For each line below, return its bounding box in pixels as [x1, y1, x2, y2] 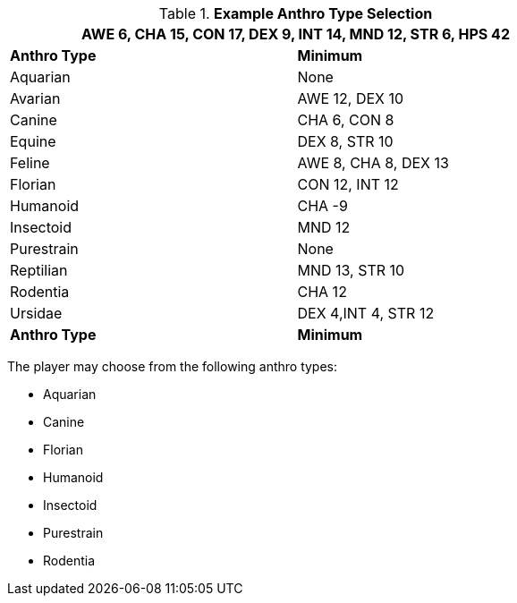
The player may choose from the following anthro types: [7, 359, 338, 374]
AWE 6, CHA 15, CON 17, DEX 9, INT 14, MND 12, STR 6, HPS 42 [81, 25, 510, 43]
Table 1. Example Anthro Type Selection [158, 4, 433, 22]
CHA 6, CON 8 [297, 111, 394, 129]
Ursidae [10, 304, 63, 322]
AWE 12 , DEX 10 [297, 89, 404, 107]
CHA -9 [297, 197, 348, 215]
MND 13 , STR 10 [297, 261, 405, 279]
